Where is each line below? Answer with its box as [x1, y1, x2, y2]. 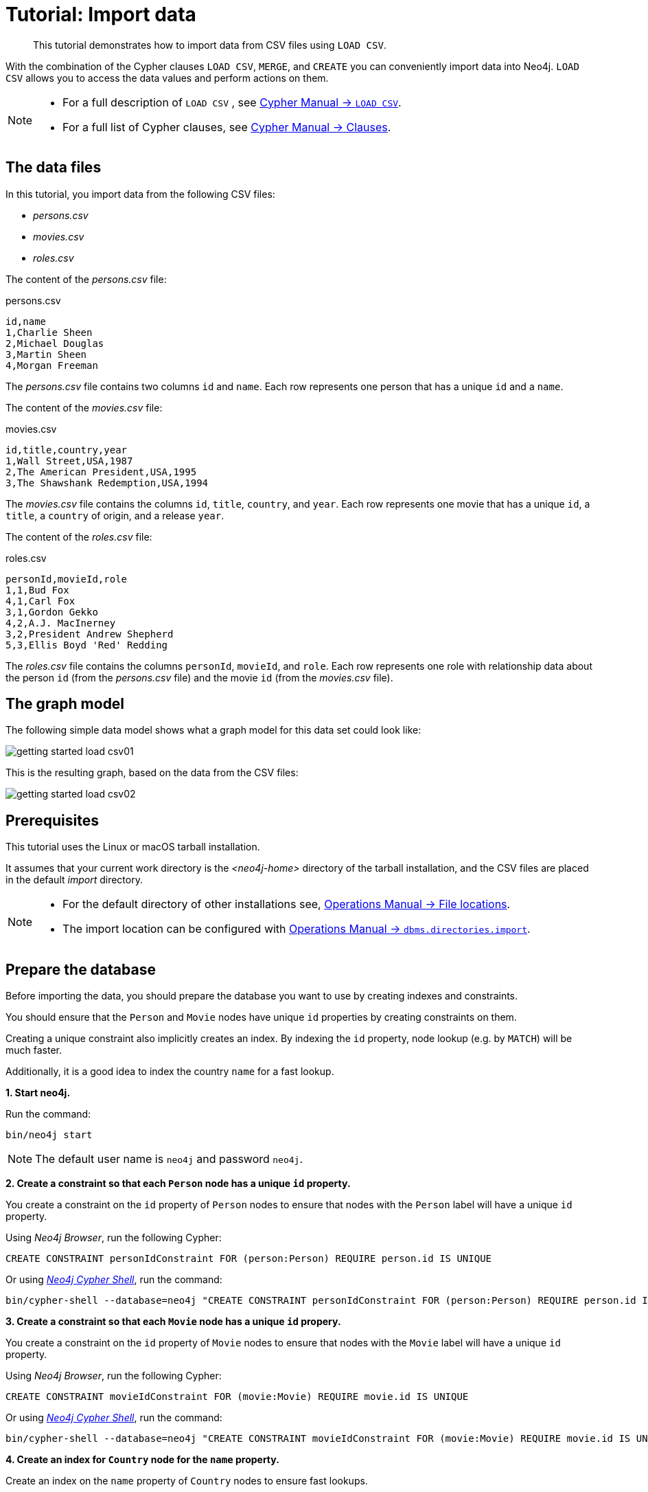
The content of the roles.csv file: [5, 530, 152, 543]
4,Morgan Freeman [5, 359, 98, 371]
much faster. [5, 1044, 62, 1056]
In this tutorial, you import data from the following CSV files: [5, 188, 275, 200]
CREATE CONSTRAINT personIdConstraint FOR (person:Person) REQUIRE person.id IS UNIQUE [5, 1253, 492, 1265]
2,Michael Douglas [5, 337, 104, 349]
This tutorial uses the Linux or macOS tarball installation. [5, 841, 260, 853]
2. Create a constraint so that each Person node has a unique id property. [5, 1177, 351, 1190]
